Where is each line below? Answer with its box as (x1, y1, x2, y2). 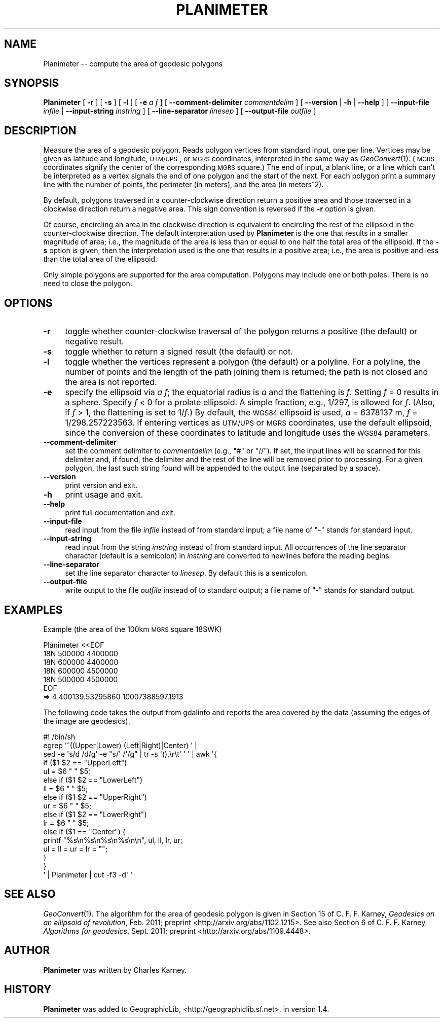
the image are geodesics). (43, 716, 130, 725)
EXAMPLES (4, 603, 63, 616)
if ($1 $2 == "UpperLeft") (43, 758, 127, 767)
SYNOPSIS (4, 77, 59, 90)
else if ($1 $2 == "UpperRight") (43, 792, 147, 801)
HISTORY (4, 983, 52, 996)
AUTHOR (4, 944, 50, 957)
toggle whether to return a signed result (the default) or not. (65, 346, 293, 357)
